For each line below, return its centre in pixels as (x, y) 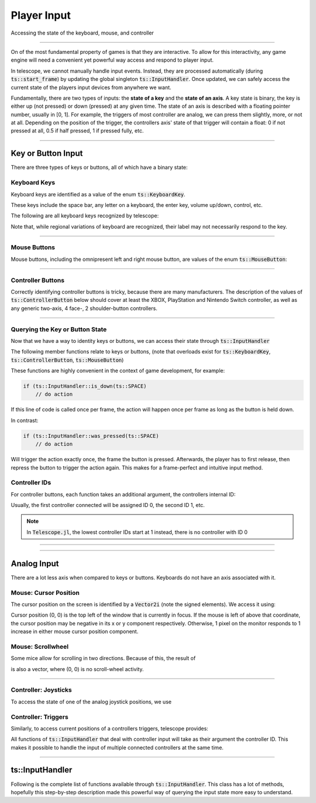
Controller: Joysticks (42, 690)
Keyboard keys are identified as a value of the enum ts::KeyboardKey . (98, 194)
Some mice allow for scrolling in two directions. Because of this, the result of (103, 658)
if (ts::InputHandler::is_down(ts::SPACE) (85, 386)
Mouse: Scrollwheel (40, 647)
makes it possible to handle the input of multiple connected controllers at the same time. (117, 747)
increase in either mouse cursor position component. (75, 632)
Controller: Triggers (39, 717)
